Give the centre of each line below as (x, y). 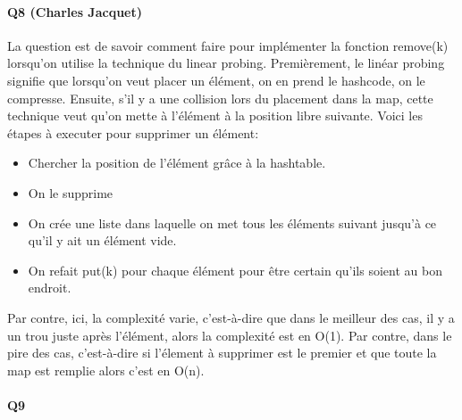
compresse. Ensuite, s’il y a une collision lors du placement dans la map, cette (220, 98)
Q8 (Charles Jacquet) (75, 11)
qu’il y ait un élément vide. (102, 240)
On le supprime (71, 192)
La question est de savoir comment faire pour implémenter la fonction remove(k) (228, 45)
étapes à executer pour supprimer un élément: (133, 132)
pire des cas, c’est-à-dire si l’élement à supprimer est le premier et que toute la (222, 353)
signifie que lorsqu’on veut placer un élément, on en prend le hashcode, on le (216, 80)
